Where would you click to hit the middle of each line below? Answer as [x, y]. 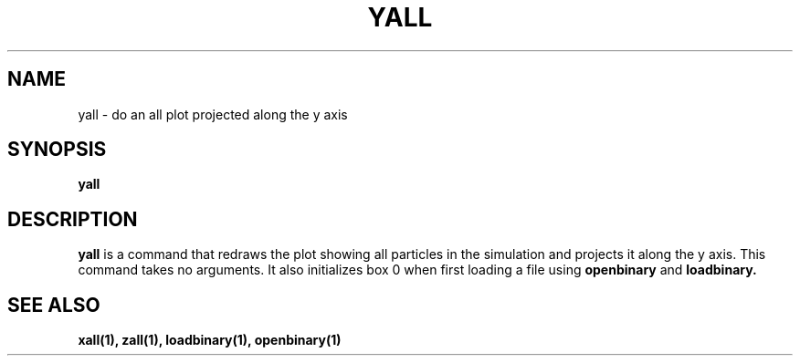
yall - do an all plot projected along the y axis [213, 114]
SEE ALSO [54, 305]
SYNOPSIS [57, 150]
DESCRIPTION [73, 219]
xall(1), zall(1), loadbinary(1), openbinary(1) [210, 340]
